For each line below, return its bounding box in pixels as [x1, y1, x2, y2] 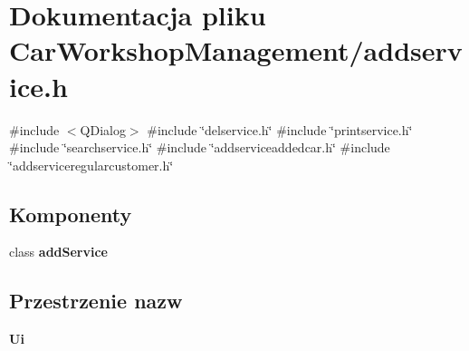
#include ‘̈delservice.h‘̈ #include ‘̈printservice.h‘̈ [147, 120, 413, 139]
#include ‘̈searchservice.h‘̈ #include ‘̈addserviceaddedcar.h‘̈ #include [9, 138, 390, 157]
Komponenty [9, 200, 132, 228]
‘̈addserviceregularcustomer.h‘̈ [9, 155, 174, 174]
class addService [9, 242, 108, 261]
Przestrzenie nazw [9, 287, 183, 315]
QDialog [80, 120, 126, 139]
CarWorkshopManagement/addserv [9, 32, 463, 69]
